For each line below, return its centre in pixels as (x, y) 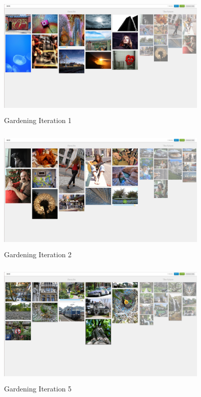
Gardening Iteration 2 (38, 254)
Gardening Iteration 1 (38, 120)
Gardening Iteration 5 (38, 389)
